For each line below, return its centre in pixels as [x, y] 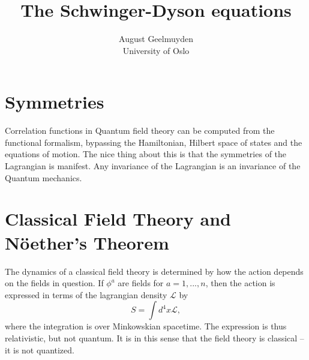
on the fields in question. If [54, 283]
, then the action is [240, 283]
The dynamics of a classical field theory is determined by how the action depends [154, 271]
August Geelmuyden [156, 39]
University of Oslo [156, 50]
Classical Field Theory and [118, 219]
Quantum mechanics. [43, 177]
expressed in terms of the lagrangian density [86, 294]
